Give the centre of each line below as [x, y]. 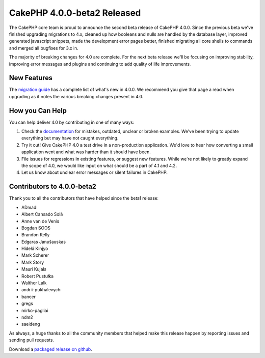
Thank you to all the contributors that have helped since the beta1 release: [84, 198]
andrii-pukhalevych [41, 290]
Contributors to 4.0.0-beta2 [53, 187]
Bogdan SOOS [36, 228]
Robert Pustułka [38, 276]
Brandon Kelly [36, 235]
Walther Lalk [34, 283]
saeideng [31, 324]
